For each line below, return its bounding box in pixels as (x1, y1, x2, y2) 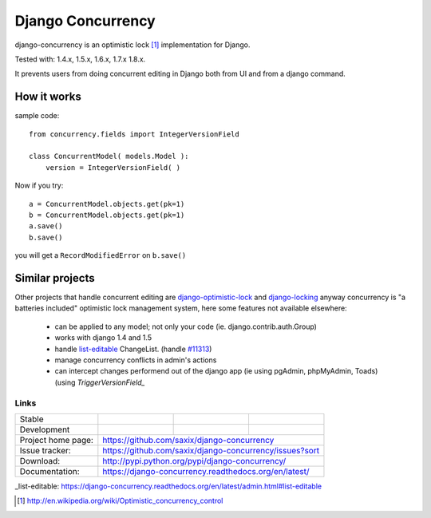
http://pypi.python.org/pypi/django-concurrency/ (102, 455, 287, 466)
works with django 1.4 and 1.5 (54, 333, 152, 342)
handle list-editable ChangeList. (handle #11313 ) (54, 344, 212, 354)
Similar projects (14, 271, 95, 285)
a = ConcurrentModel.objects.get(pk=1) (29, 200, 185, 208)
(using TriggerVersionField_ (54, 378, 145, 387)
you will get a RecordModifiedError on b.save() (14, 251, 187, 260)
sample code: (14, 111, 60, 121)
